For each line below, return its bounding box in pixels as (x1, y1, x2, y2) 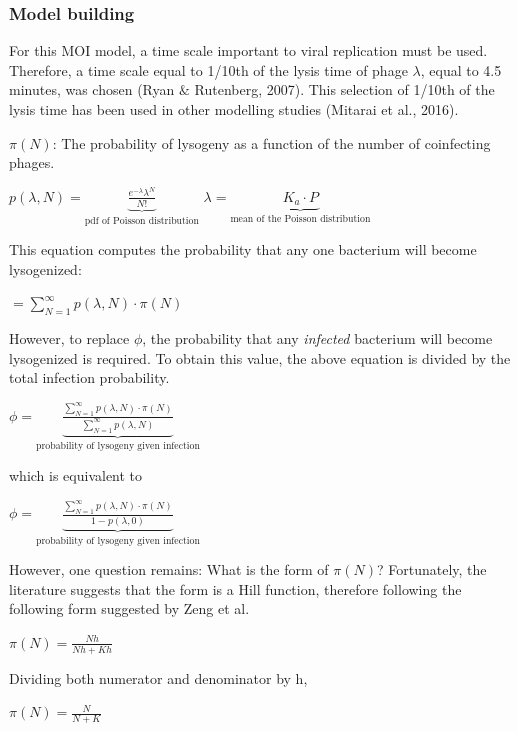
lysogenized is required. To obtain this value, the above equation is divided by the (9, 347, 511, 368)
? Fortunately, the (376, 559, 487, 580)
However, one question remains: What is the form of (9, 559, 329, 580)
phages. (9, 152, 55, 173)
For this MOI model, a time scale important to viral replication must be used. (9, 40, 488, 61)
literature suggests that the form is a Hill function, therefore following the (9, 578, 462, 599)
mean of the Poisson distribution (230, 214, 371, 225)
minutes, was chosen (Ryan (9, 79, 175, 100)
